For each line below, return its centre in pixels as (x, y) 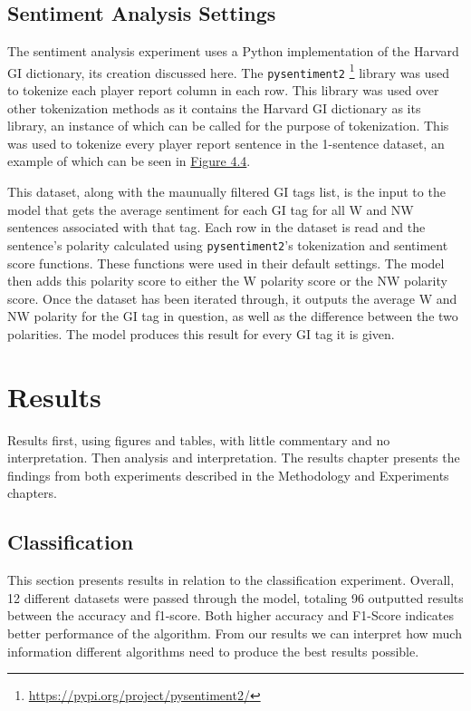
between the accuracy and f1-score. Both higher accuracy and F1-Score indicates (231, 615)
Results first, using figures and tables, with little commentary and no (199, 439)
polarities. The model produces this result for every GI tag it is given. (201, 333)
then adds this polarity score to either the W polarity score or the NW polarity (227, 281)
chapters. (32, 493)
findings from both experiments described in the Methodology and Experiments (228, 475)
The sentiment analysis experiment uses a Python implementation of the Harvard (233, 51)
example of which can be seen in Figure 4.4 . (129, 161)
